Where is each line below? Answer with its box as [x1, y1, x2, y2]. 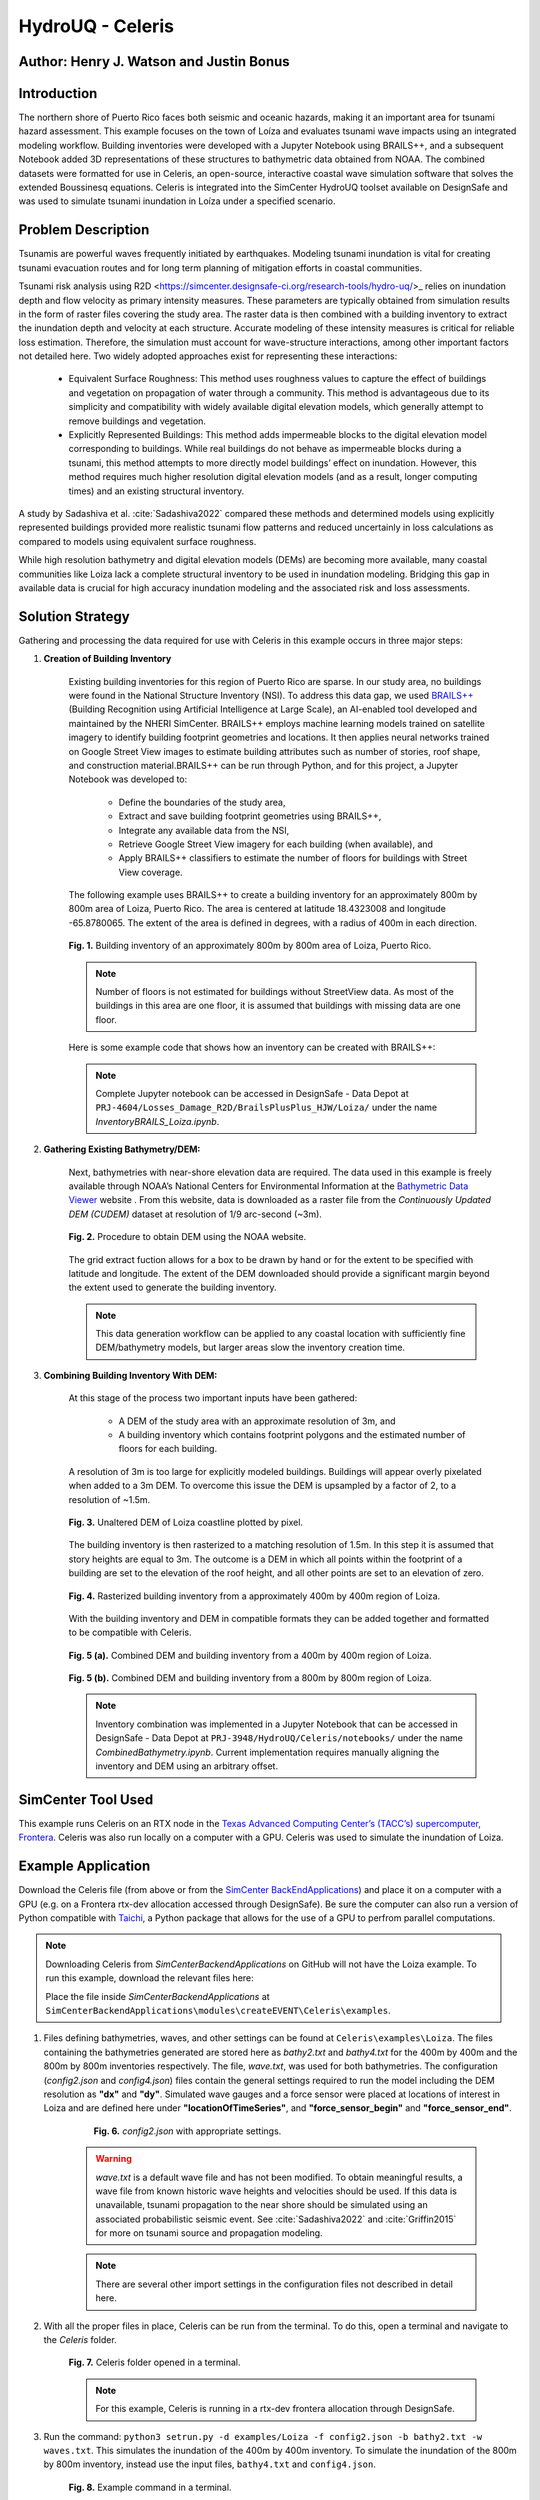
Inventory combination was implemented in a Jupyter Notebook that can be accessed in [95, 1718, 459, 1730]
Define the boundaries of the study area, [118, 796, 286, 808]
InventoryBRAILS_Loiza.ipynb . [95, 1115, 220, 1127]
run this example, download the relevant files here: [45, 1972, 254, 1984]
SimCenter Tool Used [18, 1791, 154, 1808]
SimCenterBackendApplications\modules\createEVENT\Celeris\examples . [45, 2004, 391, 2016]
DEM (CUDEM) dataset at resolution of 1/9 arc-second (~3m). [68, 1208, 322, 1220]
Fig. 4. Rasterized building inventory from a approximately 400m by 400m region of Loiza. [68, 1590, 441, 1602]
